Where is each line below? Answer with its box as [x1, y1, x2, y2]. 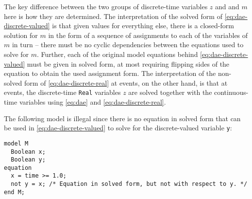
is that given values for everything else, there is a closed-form [52, 20, 234, 31]
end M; [4, 188, 25, 196]
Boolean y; [11, 156, 46, 163]
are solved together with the [128, 87, 212, 97]
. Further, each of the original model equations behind [37, 49, 198, 59]
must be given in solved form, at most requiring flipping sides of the [27, 58, 230, 69]
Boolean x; [11, 148, 46, 155]
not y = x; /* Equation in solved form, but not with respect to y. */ [11, 181, 248, 188]
